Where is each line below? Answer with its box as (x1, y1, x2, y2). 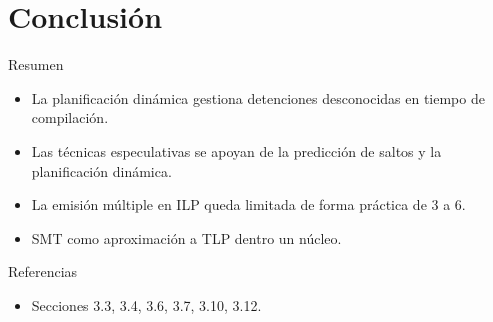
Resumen (8, 54, 64, 75)
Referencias (8, 261, 78, 282)
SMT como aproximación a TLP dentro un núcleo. (31, 227, 342, 248)
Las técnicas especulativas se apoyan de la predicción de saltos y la (31, 140, 442, 161)
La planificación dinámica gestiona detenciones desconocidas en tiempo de (31, 87, 485, 108)
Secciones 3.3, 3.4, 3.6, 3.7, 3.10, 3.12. (31, 294, 262, 315)
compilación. (31, 107, 109, 128)
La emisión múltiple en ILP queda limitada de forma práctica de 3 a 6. (31, 194, 466, 215)
